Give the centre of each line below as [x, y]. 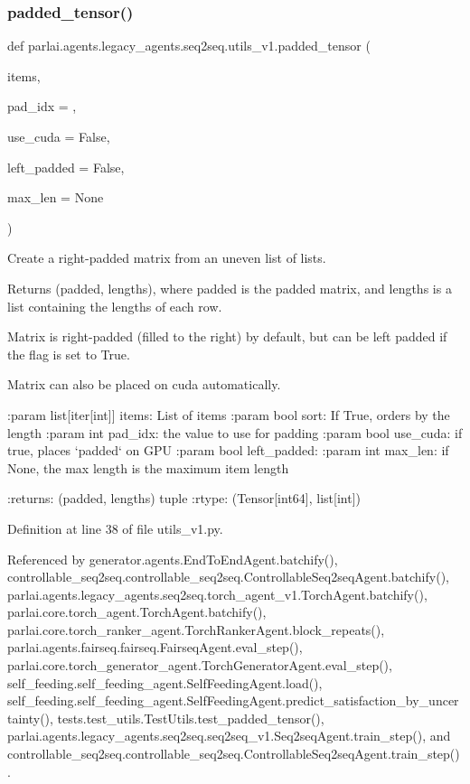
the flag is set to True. [69, 354]
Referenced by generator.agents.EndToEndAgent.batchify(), [173, 559]
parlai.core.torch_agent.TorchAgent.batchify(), [137, 612]
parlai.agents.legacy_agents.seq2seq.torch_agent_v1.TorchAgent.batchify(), [217, 594]
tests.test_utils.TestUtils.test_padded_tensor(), [191, 718]
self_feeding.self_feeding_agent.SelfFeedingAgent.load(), [165, 682]
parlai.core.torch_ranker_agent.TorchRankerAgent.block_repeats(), [196, 629]
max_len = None [56, 197]
